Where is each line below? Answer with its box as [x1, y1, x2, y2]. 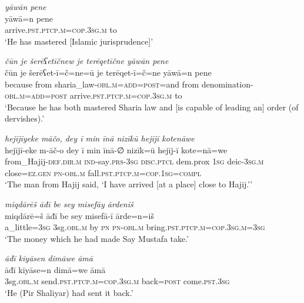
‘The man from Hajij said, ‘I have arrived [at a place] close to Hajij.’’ [5, 178, 253, 190]
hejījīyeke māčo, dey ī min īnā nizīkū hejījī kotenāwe [5, 132, 195, 144]
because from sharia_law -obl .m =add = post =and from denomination [5, 78, 250, 90]
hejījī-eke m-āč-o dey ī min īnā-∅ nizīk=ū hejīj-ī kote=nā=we [5, 143, 228, 156]
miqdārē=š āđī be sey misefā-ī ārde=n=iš [5, 209, 154, 221]
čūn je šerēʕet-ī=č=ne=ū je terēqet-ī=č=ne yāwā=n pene [5, 66, 212, 78]
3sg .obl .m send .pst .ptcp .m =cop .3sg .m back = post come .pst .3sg [5, 275, 230, 287]
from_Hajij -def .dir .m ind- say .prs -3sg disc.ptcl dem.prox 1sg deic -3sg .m [5, 155, 264, 167]
